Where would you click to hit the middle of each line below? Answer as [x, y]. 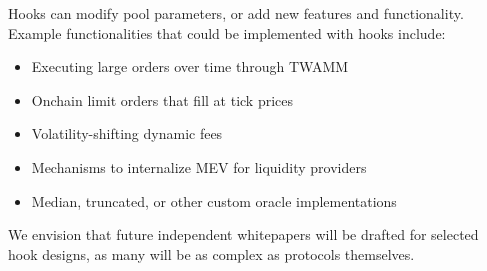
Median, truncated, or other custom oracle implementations [214, 200]
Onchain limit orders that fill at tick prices [162, 99]
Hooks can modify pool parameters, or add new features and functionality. [236, 13]
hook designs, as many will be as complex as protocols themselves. [211, 253]
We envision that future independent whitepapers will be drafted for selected [243, 234]
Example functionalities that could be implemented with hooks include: [227, 32]
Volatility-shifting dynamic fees [127, 133]
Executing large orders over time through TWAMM [190, 66]
